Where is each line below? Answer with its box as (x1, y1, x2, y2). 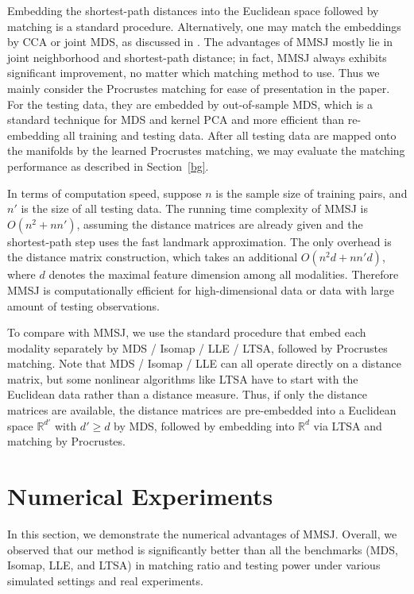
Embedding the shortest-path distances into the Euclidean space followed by (7, 2, 379, 18)
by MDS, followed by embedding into (114, 417, 295, 434)
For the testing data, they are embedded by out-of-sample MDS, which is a (7, 95, 373, 112)
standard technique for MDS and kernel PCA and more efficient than (7, 111, 345, 128)
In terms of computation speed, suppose (7, 184, 202, 201)
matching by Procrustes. (7, 433, 126, 449)
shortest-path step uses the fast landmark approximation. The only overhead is (7, 233, 392, 249)
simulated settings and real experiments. (7, 572, 203, 588)
